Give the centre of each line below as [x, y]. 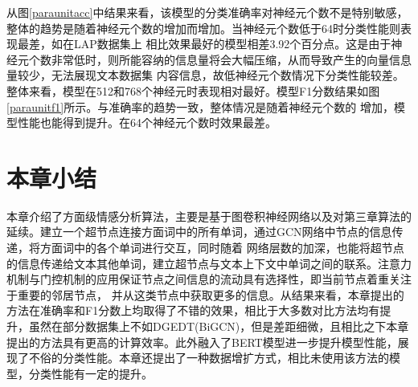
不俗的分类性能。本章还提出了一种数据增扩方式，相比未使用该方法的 [209, 358]
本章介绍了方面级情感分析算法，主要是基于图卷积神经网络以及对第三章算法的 [209, 216]
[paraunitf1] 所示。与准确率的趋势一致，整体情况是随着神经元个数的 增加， [200, 106]
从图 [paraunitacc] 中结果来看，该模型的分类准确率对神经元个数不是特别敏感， [207, 12]
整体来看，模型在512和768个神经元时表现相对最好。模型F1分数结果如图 [193, 90]
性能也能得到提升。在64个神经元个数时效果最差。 [147, 122]
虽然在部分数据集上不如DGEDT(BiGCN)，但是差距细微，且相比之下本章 [219, 326]
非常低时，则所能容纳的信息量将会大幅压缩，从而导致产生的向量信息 [231, 59]
